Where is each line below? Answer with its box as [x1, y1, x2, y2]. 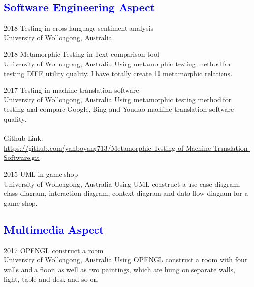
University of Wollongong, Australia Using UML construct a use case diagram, [4, 178, 241, 189]
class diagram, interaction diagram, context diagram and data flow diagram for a [4, 188, 248, 198]
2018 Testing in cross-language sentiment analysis [4, 23, 154, 33]
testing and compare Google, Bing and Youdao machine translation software [4, 104, 234, 114]
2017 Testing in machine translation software [4, 85, 139, 95]
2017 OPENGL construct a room [4, 245, 104, 255]
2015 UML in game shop [4, 168, 78, 179]
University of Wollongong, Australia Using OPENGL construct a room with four [4, 255, 248, 265]
